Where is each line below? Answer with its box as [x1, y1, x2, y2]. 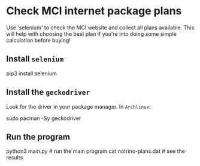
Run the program [6, 131, 71, 142]
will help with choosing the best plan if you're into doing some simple [6, 30, 177, 37]
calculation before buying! [6, 36, 71, 44]
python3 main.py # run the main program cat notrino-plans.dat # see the [6, 147, 186, 155]
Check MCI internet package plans [6, 4, 182, 18]
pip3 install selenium [6, 70, 57, 77]
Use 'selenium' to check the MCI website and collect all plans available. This [6, 24, 195, 31]
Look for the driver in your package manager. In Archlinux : [6, 103, 151, 110]
